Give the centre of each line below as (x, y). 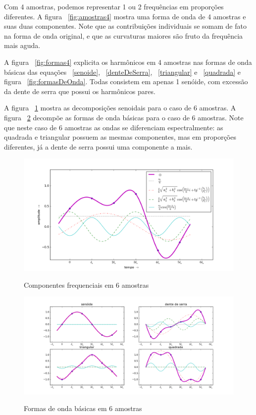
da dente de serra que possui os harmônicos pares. (80, 91)
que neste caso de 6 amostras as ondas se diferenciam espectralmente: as (114, 127)
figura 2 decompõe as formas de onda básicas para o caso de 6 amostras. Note (124, 117)
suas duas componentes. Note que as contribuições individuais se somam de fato (125, 26)
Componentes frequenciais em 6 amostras (86, 285)
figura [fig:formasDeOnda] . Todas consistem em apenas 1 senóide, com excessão (126, 81)
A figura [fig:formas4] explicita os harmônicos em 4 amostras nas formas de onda (128, 62)
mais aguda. (22, 45)
